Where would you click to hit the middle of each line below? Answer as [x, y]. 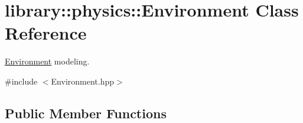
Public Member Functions [86, 113]
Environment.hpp [83, 81]
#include [21, 81]
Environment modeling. [47, 61]
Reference [46, 33]
